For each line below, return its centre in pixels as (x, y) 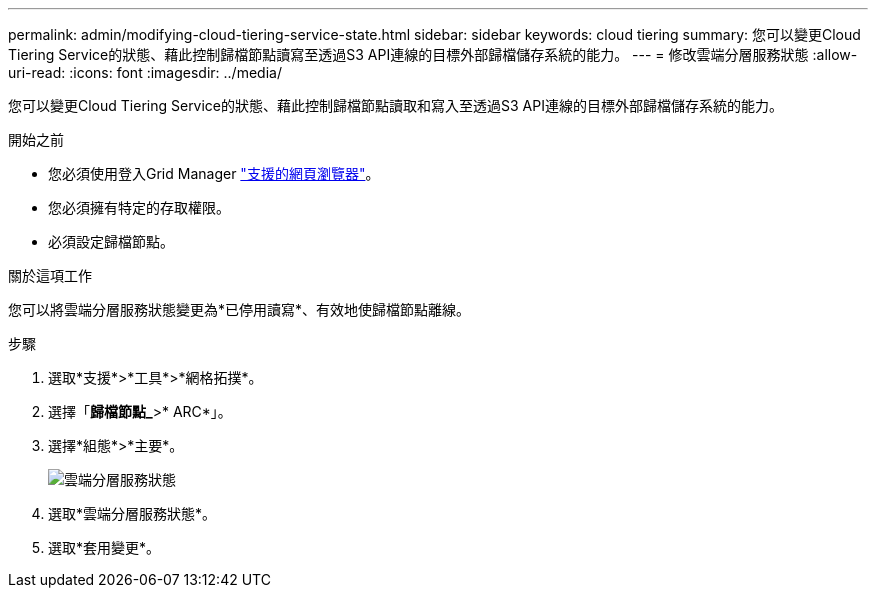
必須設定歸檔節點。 (111, 241)
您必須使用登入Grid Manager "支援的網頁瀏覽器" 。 (214, 173)
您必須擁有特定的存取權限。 (139, 207)
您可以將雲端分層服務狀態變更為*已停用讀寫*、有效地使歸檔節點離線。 (239, 309)
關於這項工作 (50, 275)
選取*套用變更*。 (104, 547)
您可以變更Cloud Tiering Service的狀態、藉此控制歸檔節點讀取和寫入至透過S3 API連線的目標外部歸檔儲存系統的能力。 (395, 105)
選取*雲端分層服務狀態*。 (132, 513)
